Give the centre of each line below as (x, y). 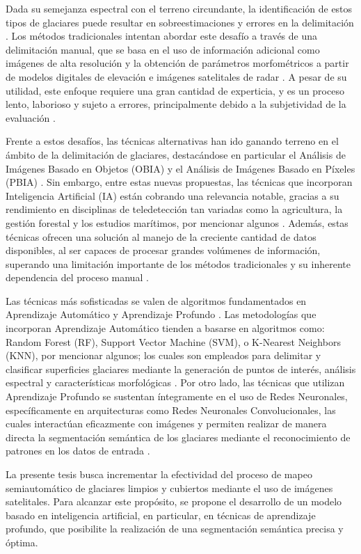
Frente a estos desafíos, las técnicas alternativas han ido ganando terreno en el (172, 141)
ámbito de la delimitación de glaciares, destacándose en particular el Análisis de (176, 154)
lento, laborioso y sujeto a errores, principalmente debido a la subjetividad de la (176, 104)
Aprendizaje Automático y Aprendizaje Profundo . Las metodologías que (161, 314)
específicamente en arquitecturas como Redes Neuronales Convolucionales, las (171, 410)
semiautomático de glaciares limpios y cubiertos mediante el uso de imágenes (169, 488)
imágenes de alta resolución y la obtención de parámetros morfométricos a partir (177, 63)
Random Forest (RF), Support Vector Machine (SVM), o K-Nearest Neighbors (173, 341)
